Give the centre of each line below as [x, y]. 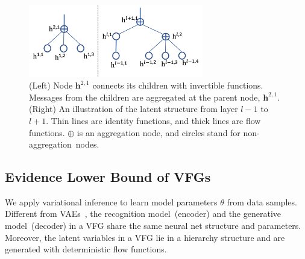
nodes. [87, 144]
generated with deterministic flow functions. [86, 249]
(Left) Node [51, 85]
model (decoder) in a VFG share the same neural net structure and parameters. [153, 226]
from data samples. [262, 201]
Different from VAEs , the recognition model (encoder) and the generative [143, 214]
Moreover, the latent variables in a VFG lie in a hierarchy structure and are [145, 237]
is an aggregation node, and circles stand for [159, 132]
